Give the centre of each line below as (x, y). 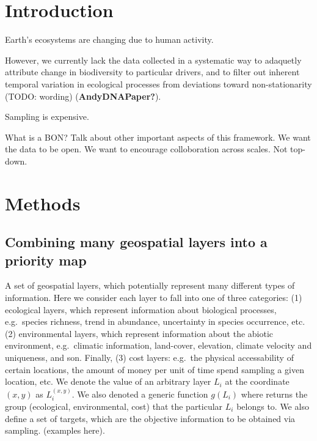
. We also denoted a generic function (140, 394)
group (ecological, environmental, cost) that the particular (114, 406)
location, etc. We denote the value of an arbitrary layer (108, 381)
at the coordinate (257, 381)
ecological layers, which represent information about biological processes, (141, 309)
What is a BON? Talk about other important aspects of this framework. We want (158, 137)
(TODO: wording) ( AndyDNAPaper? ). (83, 96)
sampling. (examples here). (55, 430)
